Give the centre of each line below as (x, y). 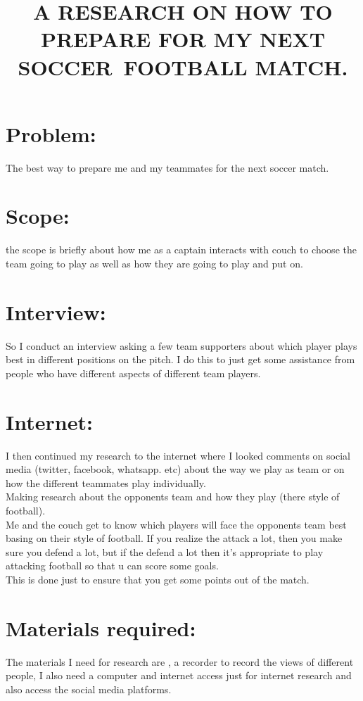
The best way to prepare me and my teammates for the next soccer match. (167, 167)
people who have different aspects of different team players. (133, 373)
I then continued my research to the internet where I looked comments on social (178, 455)
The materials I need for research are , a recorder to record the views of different (180, 661)
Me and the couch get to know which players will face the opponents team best (176, 524)
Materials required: (101, 627)
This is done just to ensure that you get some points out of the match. (158, 579)
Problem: (51, 133)
